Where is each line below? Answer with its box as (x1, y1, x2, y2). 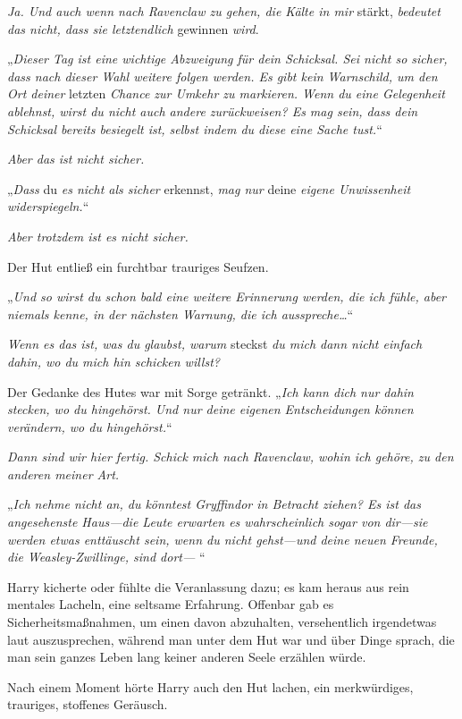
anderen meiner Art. (7, 464, 120, 483)
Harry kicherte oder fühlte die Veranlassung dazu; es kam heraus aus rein (7, 577, 409, 596)
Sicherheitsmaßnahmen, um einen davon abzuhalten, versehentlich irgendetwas (7, 613, 437, 631)
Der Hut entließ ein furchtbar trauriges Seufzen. (7, 257, 269, 275)
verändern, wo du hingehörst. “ (7, 417, 172, 436)
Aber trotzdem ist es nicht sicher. (7, 226, 189, 245)
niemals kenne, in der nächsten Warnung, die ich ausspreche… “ (7, 304, 354, 323)
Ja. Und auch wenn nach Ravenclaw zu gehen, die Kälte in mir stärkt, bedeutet (7, 2, 441, 20)
